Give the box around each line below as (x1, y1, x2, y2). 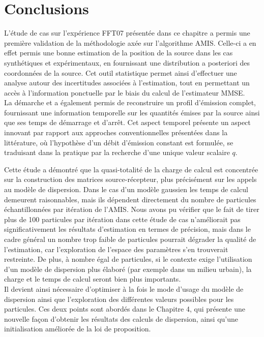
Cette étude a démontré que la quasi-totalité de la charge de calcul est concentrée (4, 164, 258, 174)
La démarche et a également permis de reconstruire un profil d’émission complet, (4, 97, 256, 108)
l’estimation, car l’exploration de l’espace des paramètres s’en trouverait (4, 243, 228, 254)
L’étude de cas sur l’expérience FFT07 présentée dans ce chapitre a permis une (4, 27, 250, 38)
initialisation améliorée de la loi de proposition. (4, 323, 151, 334)
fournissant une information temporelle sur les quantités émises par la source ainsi (4, 107, 260, 117)
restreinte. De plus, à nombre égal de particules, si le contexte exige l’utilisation (4, 254, 252, 264)
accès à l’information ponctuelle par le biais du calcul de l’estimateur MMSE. (4, 87, 245, 98)
